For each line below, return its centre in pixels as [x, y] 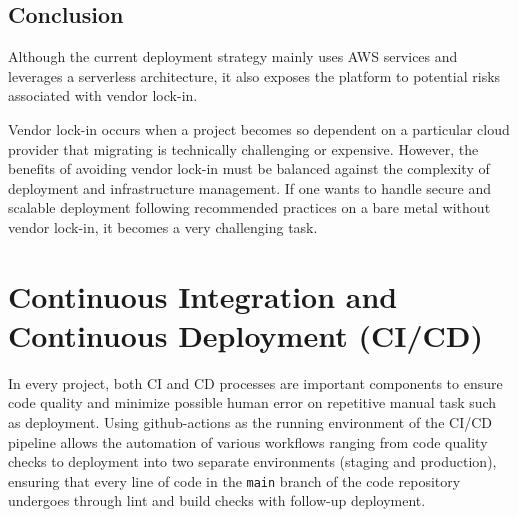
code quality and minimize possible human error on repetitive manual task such [252, 402]
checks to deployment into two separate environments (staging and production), [252, 461]
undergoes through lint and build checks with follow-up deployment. [217, 500]
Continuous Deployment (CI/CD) [245, 334]
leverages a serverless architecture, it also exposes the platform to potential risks [254, 75]
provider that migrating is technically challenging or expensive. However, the [243, 148]
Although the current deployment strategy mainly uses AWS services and [233, 56]
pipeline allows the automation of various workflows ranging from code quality [248, 441]
